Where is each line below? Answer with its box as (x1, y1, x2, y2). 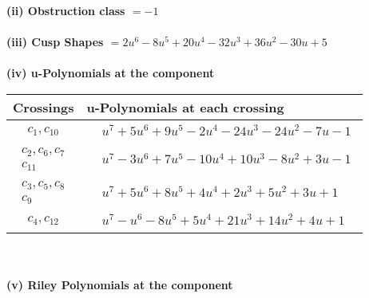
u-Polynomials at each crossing (86, 97, 284, 116)
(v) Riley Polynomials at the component (6, 276, 233, 292)
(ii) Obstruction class (6, 2, 125, 18)
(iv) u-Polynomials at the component (6, 65, 215, 81)
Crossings (13, 97, 74, 116)
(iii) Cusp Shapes (6, 33, 104, 50)
